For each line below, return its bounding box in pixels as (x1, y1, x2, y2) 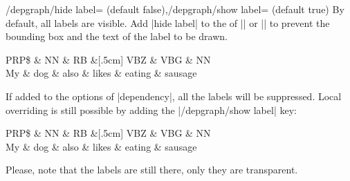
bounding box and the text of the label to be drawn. (6, 29, 228, 44)
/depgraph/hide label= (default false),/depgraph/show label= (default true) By (6, 2, 344, 16)
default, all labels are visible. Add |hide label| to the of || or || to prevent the (6, 15, 330, 30)
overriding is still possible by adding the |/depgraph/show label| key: (6, 102, 297, 117)
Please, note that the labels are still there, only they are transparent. (6, 162, 298, 177)
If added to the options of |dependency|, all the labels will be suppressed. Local (6, 88, 342, 103)
